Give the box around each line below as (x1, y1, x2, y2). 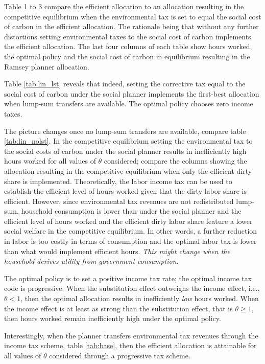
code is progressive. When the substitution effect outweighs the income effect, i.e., (4, 283, 260, 293)
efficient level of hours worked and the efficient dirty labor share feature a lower (4, 215, 253, 226)
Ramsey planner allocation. (4, 61, 89, 72)
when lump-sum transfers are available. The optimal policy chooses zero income (4, 98, 253, 109)
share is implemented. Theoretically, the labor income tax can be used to (4, 175, 232, 186)
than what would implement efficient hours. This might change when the (4, 245, 230, 256)
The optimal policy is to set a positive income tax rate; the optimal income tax (4, 272, 252, 283)
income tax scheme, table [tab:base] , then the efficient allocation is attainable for (4, 340, 257, 351)
